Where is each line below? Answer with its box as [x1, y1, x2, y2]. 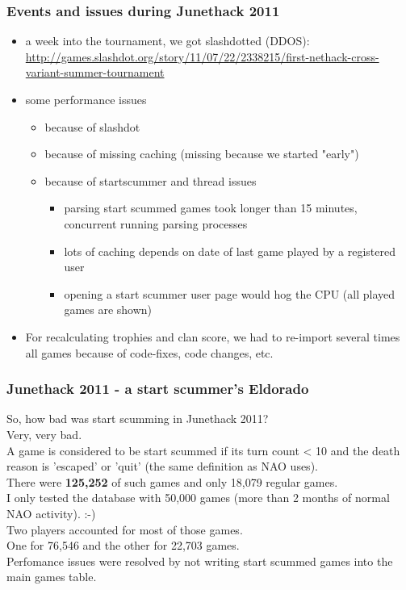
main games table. [6, 568, 97, 585]
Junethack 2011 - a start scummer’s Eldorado [6, 379, 309, 399]
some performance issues [25, 91, 147, 107]
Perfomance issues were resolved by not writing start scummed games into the [6, 552, 393, 569]
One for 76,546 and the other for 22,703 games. [6, 537, 240, 554]
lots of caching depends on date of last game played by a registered [64, 242, 396, 259]
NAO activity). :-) [6, 504, 96, 521]
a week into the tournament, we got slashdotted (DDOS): [25, 32, 310, 49]
